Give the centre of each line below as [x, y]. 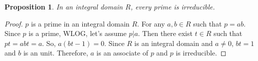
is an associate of [122, 53]
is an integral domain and [174, 43]
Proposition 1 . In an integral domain [64, 6]
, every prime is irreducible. [173, 6]
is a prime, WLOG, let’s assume [78, 33]
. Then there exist [165, 33]
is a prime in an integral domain [80, 23]
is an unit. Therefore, [56, 53]
